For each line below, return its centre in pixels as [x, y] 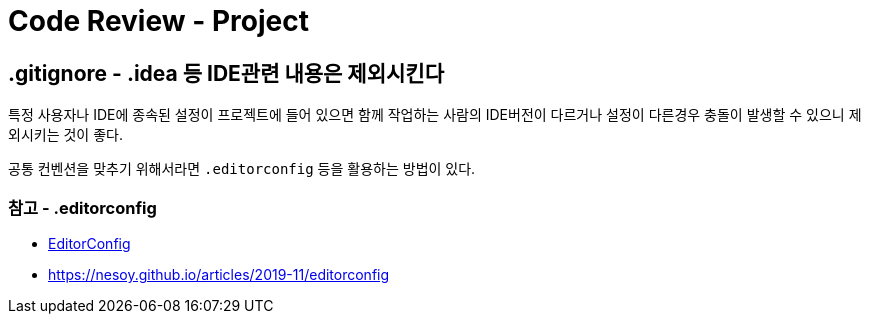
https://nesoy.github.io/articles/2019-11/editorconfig [219, 274]
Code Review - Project [158, 21]
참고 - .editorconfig [82, 207]
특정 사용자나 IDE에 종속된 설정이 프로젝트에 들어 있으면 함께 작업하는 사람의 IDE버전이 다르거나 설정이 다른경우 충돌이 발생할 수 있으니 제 [435, 115]
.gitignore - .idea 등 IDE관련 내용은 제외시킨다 [226, 73]
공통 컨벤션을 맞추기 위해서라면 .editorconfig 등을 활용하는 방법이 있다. [242, 169]
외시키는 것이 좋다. [65, 135]
